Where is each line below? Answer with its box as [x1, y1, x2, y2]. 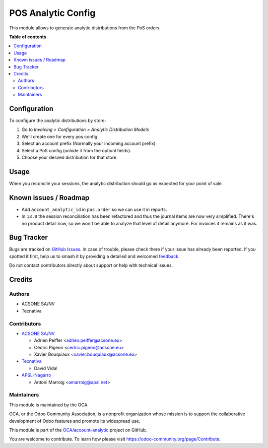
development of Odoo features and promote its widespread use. [9, 418, 140, 424]
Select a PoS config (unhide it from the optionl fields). [21, 147, 132, 153]
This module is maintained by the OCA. [9, 402, 89, 408]
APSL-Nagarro [21, 372, 52, 378]
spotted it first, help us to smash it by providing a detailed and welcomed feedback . [9, 253, 180, 259]
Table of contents [9, 34, 47, 40]
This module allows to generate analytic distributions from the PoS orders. [9, 25, 161, 31]
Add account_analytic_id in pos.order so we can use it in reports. [21, 206, 167, 212]
